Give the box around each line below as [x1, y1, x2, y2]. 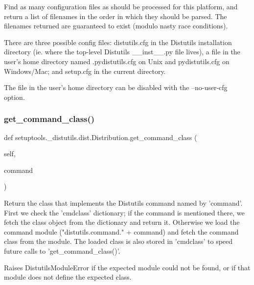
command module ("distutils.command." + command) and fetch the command [4, 226, 239, 237]
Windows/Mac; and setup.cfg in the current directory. [4, 66, 166, 76]
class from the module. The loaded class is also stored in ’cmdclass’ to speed [4, 236, 233, 246]
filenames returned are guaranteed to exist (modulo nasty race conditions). [4, 21, 228, 31]
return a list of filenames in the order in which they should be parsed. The [4, 11, 227, 21]
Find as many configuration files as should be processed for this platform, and [4, 1, 238, 11]
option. [4, 92, 25, 102]
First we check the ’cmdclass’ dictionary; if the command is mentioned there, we [4, 207, 245, 217]
